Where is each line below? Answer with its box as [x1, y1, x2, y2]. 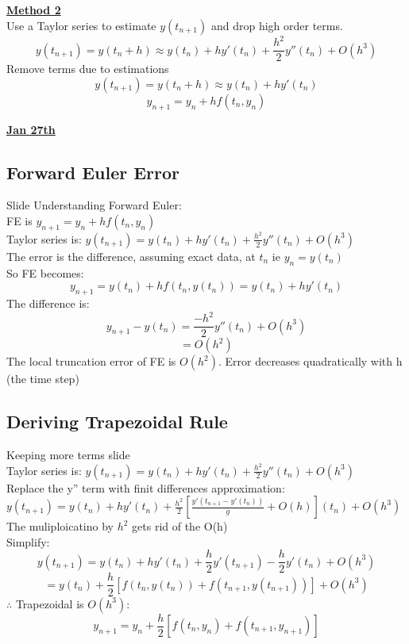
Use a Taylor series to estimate [6, 17, 156, 33]
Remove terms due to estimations [6, 60, 169, 77]
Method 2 [6, 2, 61, 17]
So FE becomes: [6, 264, 84, 281]
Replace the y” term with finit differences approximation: [6, 479, 285, 496]
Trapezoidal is [15, 595, 84, 611]
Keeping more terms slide [6, 446, 130, 462]
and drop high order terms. [210, 17, 343, 33]
